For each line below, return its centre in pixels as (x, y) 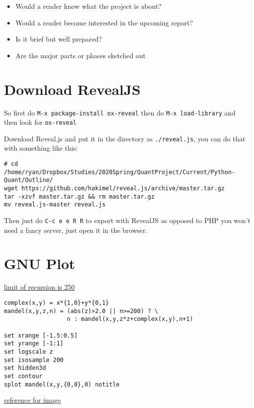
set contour (23, 376)
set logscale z (29, 351)
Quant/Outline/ (29, 180)
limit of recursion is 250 (39, 287)
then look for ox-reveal (40, 122)
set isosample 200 (34, 360)
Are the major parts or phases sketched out (81, 55)
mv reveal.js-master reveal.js (55, 205)
